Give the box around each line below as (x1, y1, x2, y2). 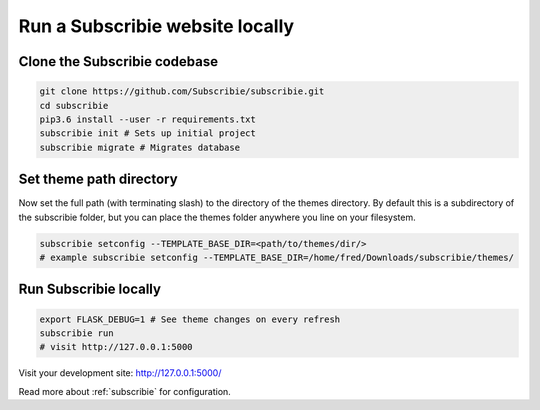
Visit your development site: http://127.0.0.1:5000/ (18, 367, 222, 379)
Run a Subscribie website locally (18, 15, 295, 37)
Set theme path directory (18, 171, 179, 188)
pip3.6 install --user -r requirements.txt (39, 113, 257, 125)
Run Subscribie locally (18, 281, 162, 298)
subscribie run (39, 327, 114, 339)
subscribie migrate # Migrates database (39, 141, 240, 153)
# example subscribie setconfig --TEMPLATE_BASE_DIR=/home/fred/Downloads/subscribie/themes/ (39, 251, 515, 263)
